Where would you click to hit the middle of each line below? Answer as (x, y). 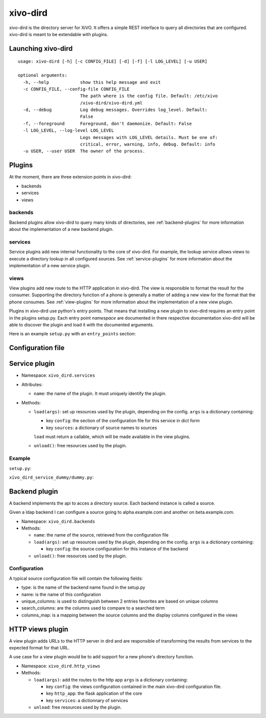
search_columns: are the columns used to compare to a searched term (93, 608)
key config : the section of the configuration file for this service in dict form (123, 421)
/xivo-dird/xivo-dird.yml (111, 103)
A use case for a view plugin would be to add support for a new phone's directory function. (101, 657)
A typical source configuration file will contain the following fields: (76, 578)
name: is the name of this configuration (61, 594)
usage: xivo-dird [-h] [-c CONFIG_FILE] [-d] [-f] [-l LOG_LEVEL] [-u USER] (113, 61)
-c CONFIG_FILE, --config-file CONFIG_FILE (76, 89)
